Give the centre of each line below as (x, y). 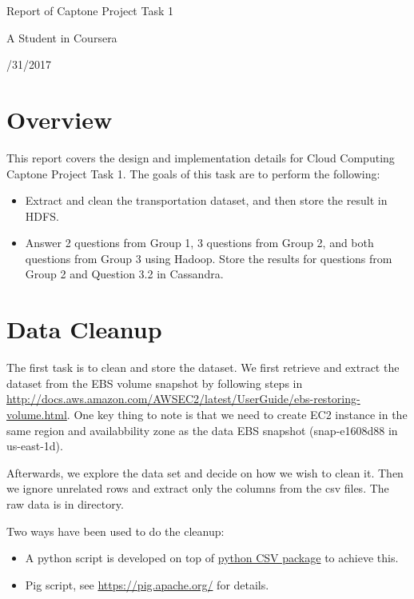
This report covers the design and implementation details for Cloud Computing (201, 157)
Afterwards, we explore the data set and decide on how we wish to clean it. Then (205, 472)
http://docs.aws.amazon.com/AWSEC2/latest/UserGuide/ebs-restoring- (183, 399)
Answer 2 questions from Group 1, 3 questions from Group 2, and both (199, 243)
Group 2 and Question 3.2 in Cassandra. (124, 274)
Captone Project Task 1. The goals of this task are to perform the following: (193, 173)
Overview (60, 119)
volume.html (37, 414)
